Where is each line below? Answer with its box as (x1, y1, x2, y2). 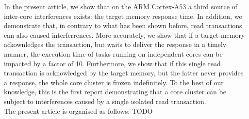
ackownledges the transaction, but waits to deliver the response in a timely (4, 39, 227, 49)
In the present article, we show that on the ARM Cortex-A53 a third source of (4, 1, 237, 11)
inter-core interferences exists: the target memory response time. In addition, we (4, 11, 242, 21)
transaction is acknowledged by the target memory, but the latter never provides (4, 68, 244, 78)
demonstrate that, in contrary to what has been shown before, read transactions (4, 20, 242, 30)
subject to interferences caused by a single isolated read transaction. (4, 96, 206, 106)
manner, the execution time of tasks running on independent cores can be (4, 48, 223, 59)
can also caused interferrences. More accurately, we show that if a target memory (4, 30, 245, 40)
